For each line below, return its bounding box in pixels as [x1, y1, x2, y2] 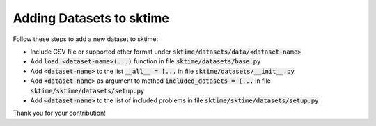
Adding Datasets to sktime [13, 10, 170, 26]
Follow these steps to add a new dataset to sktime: [13, 35, 159, 43]
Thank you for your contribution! [13, 109, 106, 118]
